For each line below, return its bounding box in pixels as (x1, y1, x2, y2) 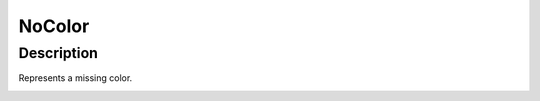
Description (18, 44, 99, 62)
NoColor (18, 15, 90, 37)
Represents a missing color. (18, 72, 133, 84)
